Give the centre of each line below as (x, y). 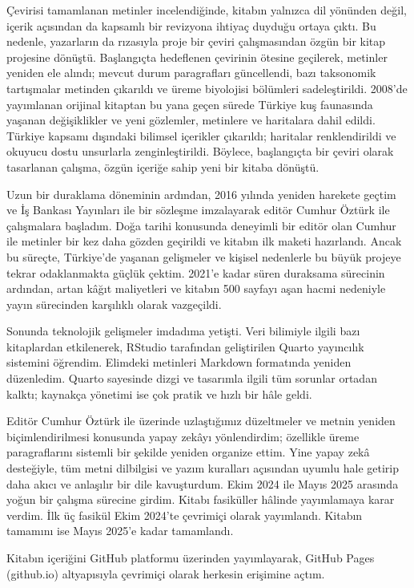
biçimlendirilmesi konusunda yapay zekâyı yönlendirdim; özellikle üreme (183, 436)
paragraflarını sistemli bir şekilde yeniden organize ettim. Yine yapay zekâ (188, 452)
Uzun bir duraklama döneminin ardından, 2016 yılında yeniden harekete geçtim (201, 194)
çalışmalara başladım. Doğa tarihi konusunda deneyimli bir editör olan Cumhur (201, 225)
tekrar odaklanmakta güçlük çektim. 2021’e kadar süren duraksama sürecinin (196, 272)
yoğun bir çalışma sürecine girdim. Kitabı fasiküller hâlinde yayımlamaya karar (201, 499)
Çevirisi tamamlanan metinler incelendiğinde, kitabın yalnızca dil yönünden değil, (207, 10)
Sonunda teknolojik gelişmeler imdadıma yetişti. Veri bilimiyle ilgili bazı (183, 331)
